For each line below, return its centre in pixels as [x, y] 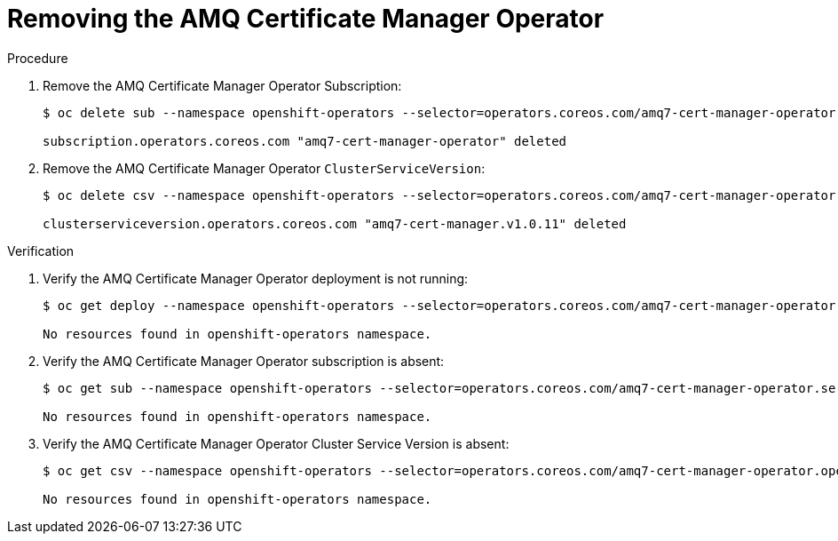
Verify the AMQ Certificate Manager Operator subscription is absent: [244, 361]
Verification [41, 251]
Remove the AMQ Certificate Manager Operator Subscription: [222, 85]
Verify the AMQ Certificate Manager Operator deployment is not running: [256, 278]
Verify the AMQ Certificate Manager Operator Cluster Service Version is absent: [276, 443]
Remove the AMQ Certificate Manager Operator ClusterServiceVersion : [264, 168]
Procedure [38, 58]
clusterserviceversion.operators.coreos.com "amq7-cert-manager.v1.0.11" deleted [335, 223]
